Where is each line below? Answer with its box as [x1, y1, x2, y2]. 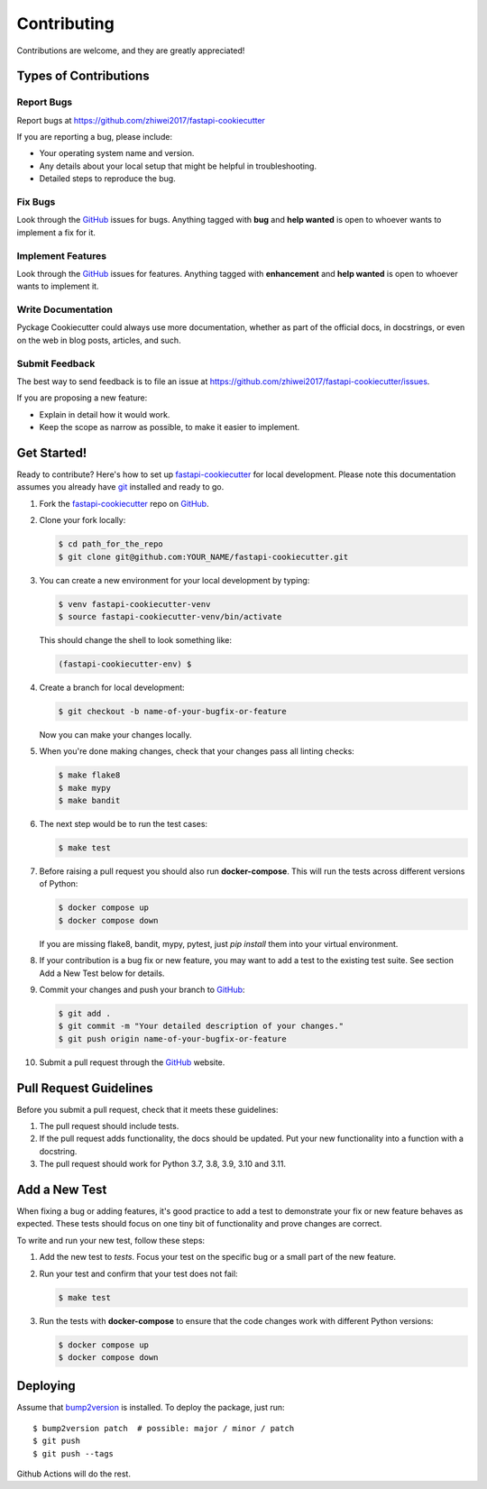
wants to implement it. [16, 280, 99, 292]
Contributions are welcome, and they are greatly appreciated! [16, 45, 245, 56]
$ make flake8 [58, 770, 121, 780]
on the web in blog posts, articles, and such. [16, 335, 181, 345]
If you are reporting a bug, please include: [16, 132, 173, 142]
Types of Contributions [16, 69, 150, 84]
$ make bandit [58, 795, 121, 806]
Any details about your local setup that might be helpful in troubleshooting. [39, 161, 317, 171]
